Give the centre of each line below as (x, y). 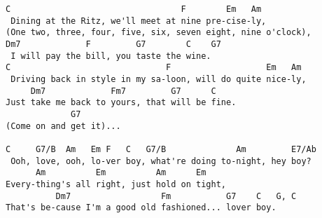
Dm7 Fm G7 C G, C (176, 196)
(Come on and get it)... (63, 126)
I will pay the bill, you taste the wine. (111, 56)
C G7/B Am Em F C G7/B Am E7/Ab (161, 149)
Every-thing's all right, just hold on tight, (116, 184)
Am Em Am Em (121, 173)
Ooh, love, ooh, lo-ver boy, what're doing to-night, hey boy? (161, 161)
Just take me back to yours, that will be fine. (121, 103)
